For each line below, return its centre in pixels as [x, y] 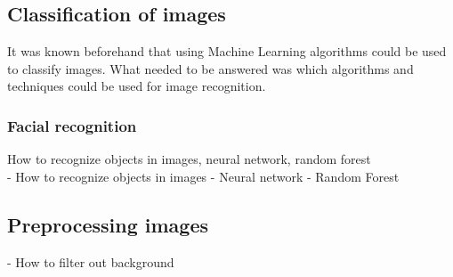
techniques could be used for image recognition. [137, 86]
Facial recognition [72, 125]
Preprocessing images [108, 224]
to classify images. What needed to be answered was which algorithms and [210, 68]
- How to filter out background [91, 261]
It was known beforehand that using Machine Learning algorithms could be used [227, 51]
